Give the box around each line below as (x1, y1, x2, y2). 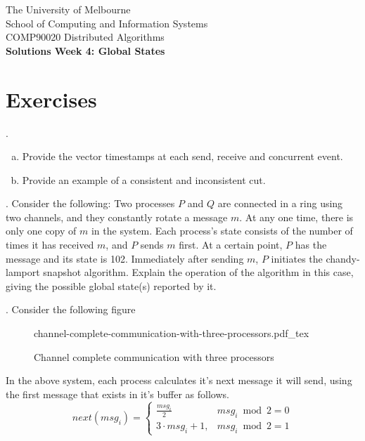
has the (295, 237, 327, 252)
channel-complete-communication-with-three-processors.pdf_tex (34, 326, 309, 341)
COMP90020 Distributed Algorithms (6, 29, 165, 44)
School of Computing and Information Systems (6, 15, 208, 30)
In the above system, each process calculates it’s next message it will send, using (6, 373, 352, 388)
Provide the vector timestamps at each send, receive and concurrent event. (22, 149, 343, 164)
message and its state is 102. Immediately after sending (6, 251, 244, 265)
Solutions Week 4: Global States (6, 43, 165, 58)
